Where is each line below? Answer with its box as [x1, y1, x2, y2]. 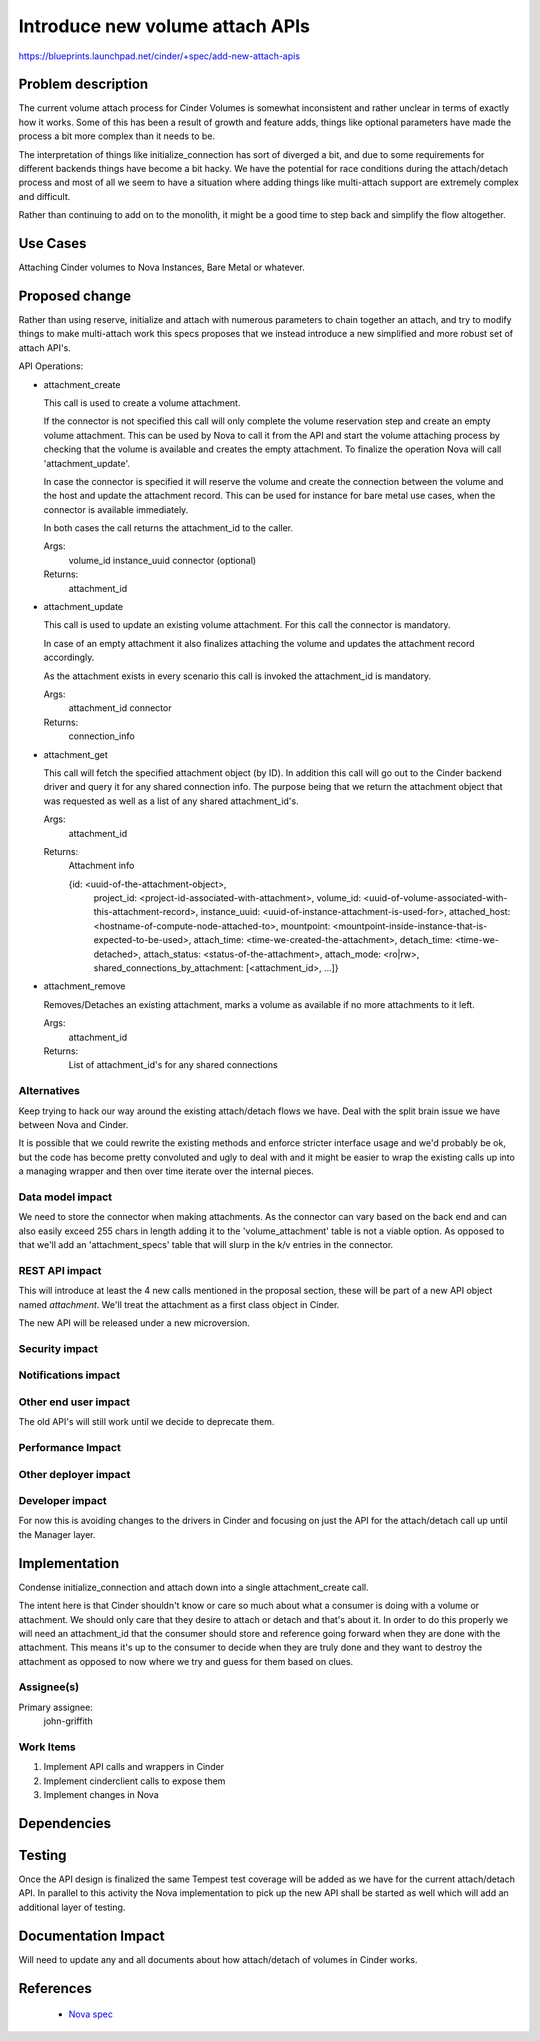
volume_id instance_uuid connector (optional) [68, 554, 257, 566]
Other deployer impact [18, 1467, 131, 1481]
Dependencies [18, 1815, 112, 1832]
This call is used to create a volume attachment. [43, 396, 241, 409]
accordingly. [43, 651, 95, 664]
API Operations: [18, 360, 84, 372]
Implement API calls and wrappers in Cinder [43, 1761, 225, 1773]
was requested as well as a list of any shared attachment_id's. [43, 795, 299, 807]
